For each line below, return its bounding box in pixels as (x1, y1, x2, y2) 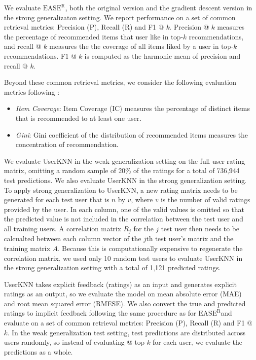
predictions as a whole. (4, 346, 73, 357)
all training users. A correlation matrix (4, 223, 121, 233)
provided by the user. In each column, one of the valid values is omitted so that (4, 204, 244, 214)
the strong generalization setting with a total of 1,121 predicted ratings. (4, 262, 221, 273)
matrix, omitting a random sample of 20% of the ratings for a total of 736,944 (4, 165, 240, 176)
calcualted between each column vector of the (4, 233, 142, 244)
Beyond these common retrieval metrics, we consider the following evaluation (4, 77, 237, 87)
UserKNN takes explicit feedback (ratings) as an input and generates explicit (4, 279, 237, 289)
